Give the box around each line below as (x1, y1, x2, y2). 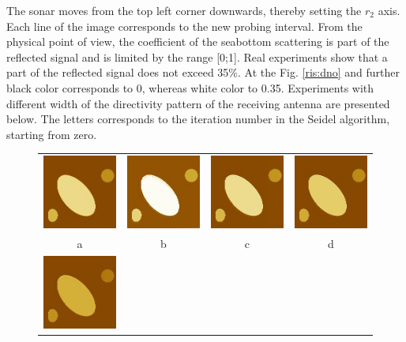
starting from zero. (6, 126, 97, 142)
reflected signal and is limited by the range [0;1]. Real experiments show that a (6, 48, 388, 65)
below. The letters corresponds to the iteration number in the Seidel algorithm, (6, 111, 390, 127)
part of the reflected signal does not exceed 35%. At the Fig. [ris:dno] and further (6, 64, 400, 81)
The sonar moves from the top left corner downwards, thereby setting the (6, 2, 362, 18)
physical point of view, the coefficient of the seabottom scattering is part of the (6, 33, 389, 50)
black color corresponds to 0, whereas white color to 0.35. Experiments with (6, 79, 374, 96)
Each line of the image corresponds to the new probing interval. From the (6, 17, 363, 34)
